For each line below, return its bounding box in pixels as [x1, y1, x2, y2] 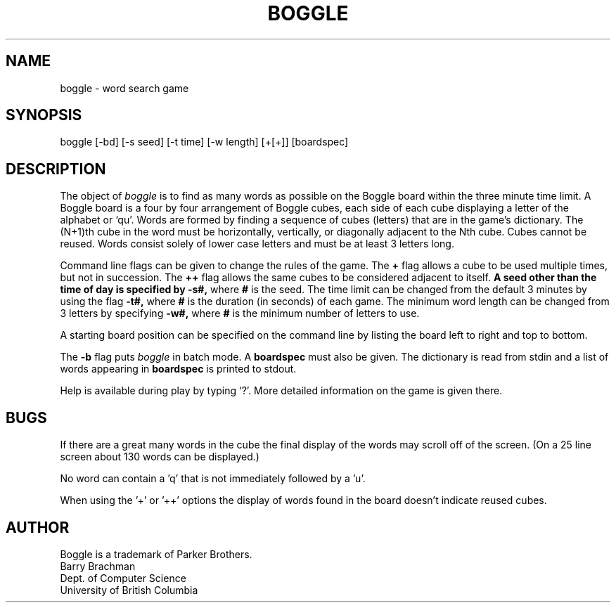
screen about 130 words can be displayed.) [60, 451, 259, 463]
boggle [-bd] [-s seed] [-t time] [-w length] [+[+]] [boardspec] [60, 136, 349, 148]
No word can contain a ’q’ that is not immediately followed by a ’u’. [60, 472, 366, 485]
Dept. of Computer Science [60, 571, 186, 584]
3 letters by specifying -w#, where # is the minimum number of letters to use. [60, 307, 420, 320]
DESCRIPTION [6, 160, 106, 178]
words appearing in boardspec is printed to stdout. [60, 363, 297, 375]
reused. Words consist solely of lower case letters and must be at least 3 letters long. [60, 238, 454, 250]
